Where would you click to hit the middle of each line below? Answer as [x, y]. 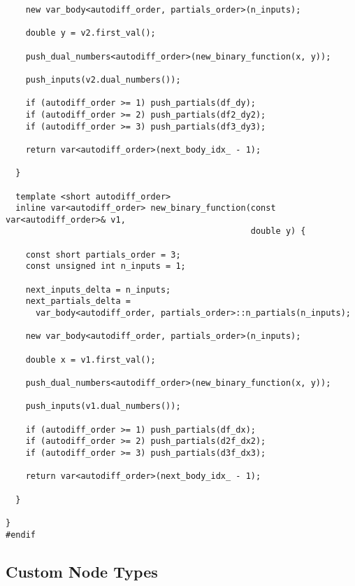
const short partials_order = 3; [103, 254]
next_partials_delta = [78, 301]
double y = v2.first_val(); [90, 33]
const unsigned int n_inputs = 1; [106, 266]
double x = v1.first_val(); [90, 360]
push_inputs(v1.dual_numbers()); [103, 406]
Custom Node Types [82, 571]
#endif [21, 535]
